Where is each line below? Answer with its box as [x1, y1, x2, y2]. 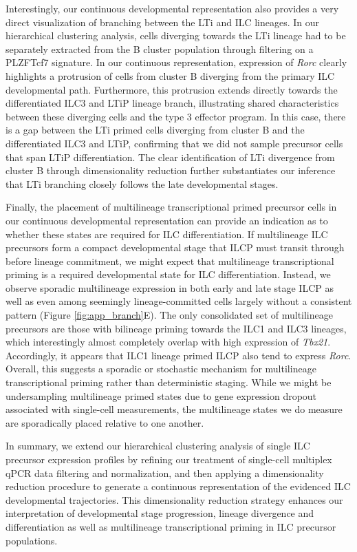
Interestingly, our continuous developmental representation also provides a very [6, 1, 339, 15]
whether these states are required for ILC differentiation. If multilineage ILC [6, 226, 328, 241]
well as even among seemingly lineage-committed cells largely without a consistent [6, 294, 352, 308]
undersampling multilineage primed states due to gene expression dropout [6, 388, 317, 403]
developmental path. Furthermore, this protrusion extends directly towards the [6, 82, 338, 96]
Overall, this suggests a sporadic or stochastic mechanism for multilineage [6, 361, 316, 376]
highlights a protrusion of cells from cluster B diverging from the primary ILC [6, 68, 335, 83]
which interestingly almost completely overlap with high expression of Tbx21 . [6, 335, 331, 349]
